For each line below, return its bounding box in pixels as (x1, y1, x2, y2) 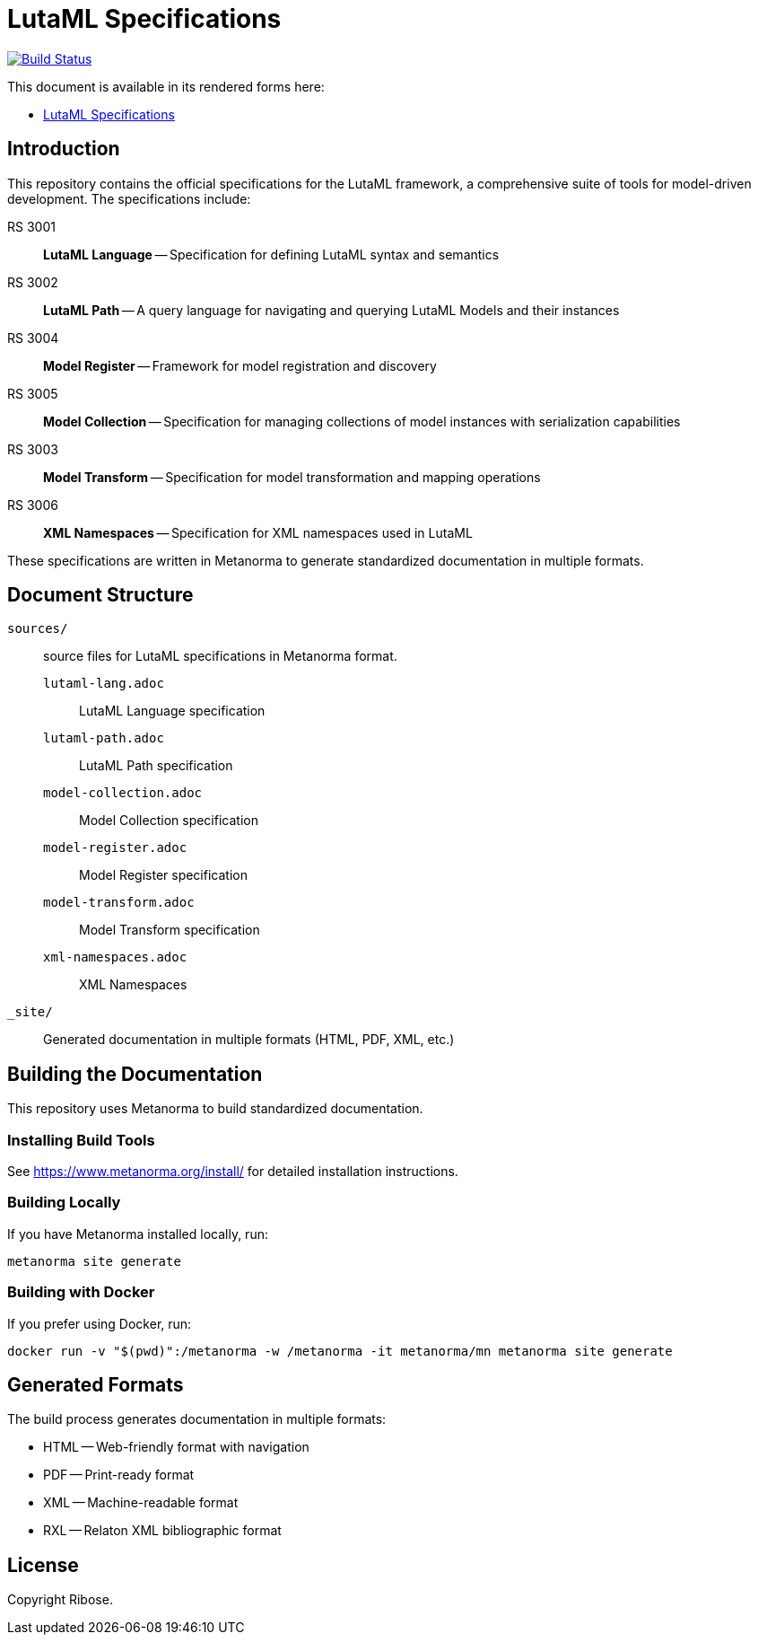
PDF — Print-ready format (43, 1467, 195, 1483)
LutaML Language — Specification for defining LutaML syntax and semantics (43, 246, 500, 262)
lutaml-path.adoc (43, 731, 164, 746)
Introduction (7, 137, 120, 161)
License (7, 1553, 79, 1576)
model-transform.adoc (43, 895, 195, 910)
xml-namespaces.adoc (43, 950, 187, 965)
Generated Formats (7, 1373, 184, 1396)
